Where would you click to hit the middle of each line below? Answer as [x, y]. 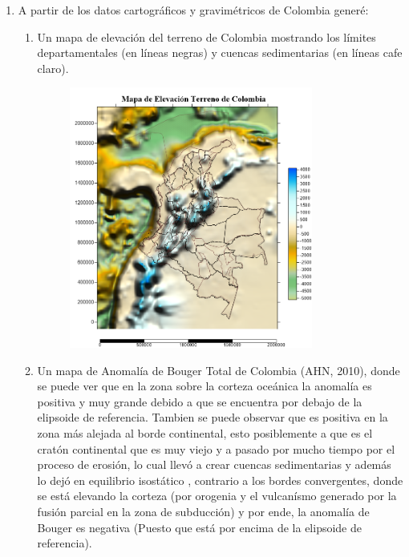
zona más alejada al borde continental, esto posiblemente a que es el [205, 432]
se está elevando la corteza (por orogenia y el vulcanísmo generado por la [217, 496]
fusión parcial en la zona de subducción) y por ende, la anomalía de [203, 511]
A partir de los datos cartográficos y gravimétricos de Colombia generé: [193, 10]
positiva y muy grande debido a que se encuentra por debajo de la [200, 401]
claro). [53, 68]
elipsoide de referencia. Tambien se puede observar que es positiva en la [213, 417]
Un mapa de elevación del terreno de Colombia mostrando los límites [207, 36]
